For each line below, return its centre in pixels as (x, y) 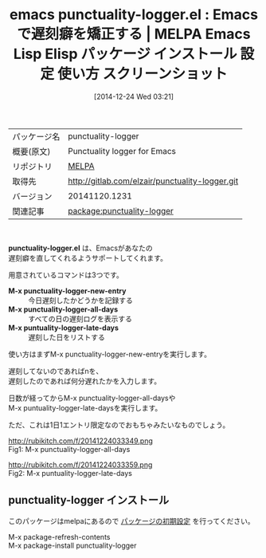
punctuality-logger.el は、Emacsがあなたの (80, 248)
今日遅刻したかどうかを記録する (80, 300)
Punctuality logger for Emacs (122, 151)
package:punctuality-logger (120, 210)
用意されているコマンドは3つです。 (66, 275)
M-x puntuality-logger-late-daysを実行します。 (85, 407)
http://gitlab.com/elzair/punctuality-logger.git (153, 181)
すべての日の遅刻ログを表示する (80, 318)
